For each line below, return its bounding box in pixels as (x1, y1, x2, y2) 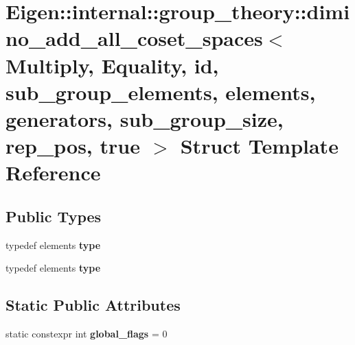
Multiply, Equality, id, (5, 51, 219, 79)
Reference (5, 158, 101, 187)
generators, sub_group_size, (5, 104, 284, 132)
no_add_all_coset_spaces (5, 24, 263, 52)
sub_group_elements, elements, (5, 78, 316, 106)
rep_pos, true (5, 132, 140, 160)
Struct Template (180, 132, 339, 160)
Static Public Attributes (5, 294, 181, 316)
